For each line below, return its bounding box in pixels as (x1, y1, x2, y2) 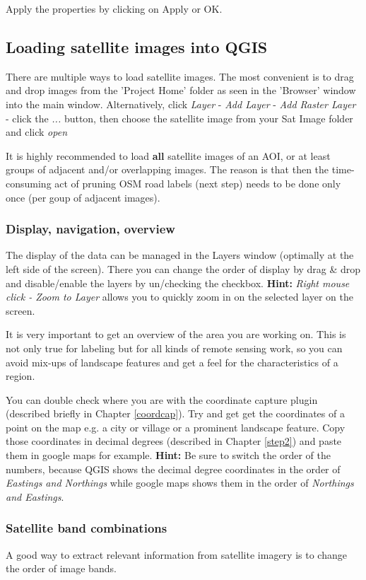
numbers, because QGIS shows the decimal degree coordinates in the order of (6, 461, 341, 476)
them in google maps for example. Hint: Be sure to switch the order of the (6, 448, 331, 463)
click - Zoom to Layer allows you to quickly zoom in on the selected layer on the (6, 289, 353, 304)
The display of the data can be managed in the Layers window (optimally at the (6, 248, 354, 262)
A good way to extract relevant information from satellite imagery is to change (6, 547, 347, 562)
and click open (6, 124, 68, 139)
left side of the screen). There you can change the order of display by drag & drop (6, 261, 361, 276)
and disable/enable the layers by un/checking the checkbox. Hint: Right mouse (6, 275, 350, 290)
